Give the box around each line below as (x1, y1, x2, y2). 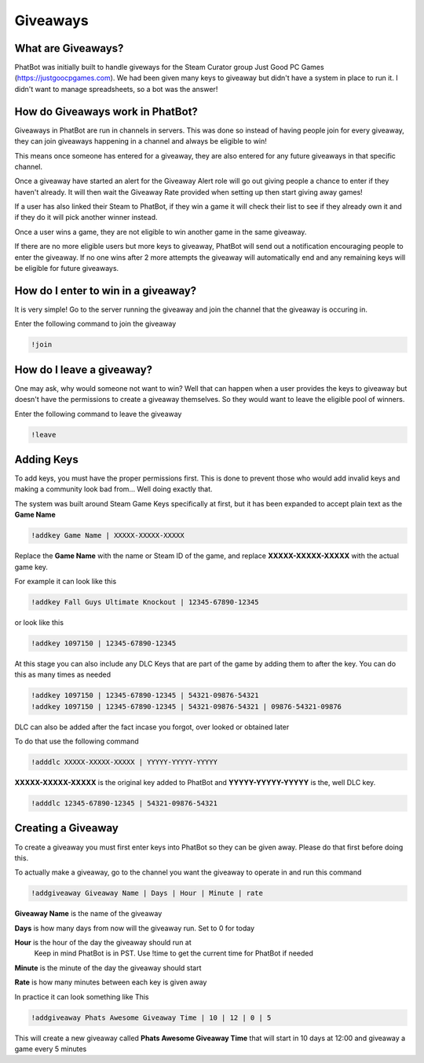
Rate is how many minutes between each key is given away (14, 977, 207, 987)
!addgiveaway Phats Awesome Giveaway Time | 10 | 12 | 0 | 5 (31, 1013, 272, 1022)
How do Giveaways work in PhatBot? (14, 104, 198, 118)
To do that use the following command (14, 736, 139, 746)
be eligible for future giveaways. (14, 264, 119, 273)
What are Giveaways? (14, 42, 124, 55)
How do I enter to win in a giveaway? (14, 283, 197, 298)
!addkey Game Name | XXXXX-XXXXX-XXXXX (31, 531, 185, 540)
